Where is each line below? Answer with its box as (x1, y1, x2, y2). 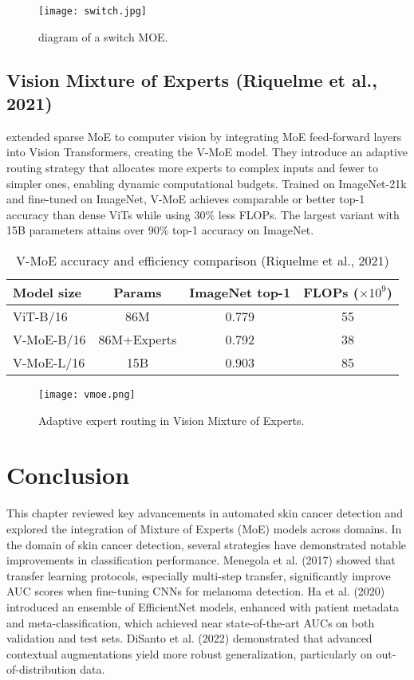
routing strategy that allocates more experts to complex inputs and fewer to (6, 159, 378, 176)
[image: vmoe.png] (38, 389, 136, 400)
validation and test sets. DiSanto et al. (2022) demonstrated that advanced (6, 630, 373, 647)
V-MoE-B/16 (13, 330, 86, 348)
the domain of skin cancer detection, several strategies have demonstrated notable (6, 536, 407, 552)
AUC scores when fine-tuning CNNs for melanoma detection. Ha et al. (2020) (6, 583, 385, 599)
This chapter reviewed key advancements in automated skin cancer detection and (6, 505, 403, 521)
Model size (13, 283, 82, 301)
